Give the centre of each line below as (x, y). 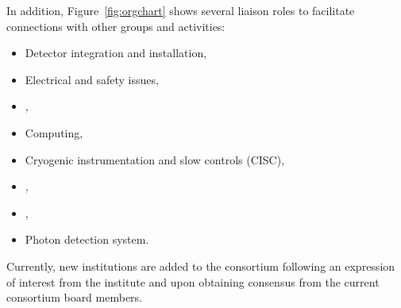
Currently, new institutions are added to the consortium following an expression (201, 266)
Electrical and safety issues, (92, 79)
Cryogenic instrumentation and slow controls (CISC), (155, 159)
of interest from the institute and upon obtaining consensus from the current (193, 281)
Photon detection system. (87, 239)
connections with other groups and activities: (116, 26)
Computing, (54, 132)
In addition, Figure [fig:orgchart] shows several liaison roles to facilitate (181, 10)
